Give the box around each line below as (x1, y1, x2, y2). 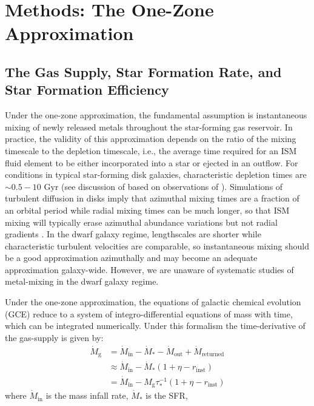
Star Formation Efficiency (5, 80, 169, 99)
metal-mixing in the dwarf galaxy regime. (5, 275, 159, 288)
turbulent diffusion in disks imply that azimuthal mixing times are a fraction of (5, 192, 299, 205)
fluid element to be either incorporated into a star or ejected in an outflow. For (5, 156, 298, 169)
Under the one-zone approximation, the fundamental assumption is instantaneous (5, 109, 307, 121)
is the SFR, (145, 389, 188, 402)
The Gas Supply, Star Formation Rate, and (5, 62, 282, 81)
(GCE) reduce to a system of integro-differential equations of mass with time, (5, 307, 293, 320)
